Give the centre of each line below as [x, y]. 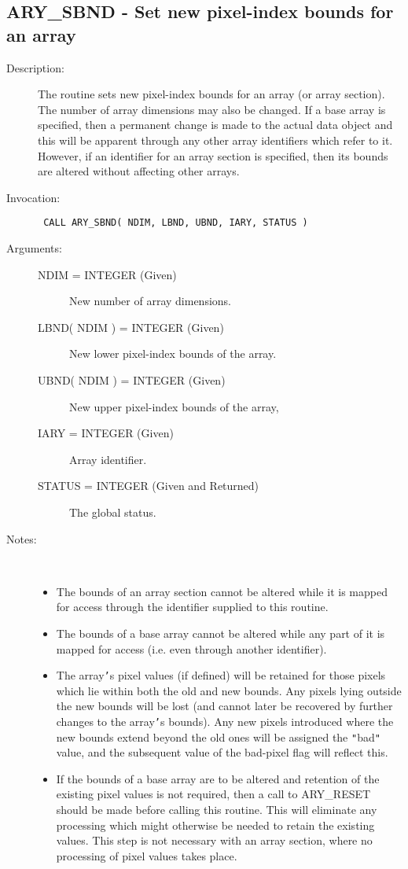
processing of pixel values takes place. [147, 855]
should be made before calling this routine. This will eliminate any [217, 810]
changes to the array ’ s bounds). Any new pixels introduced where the [225, 721]
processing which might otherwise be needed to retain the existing [215, 825]
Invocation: [33, 197]
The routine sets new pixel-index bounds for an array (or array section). [211, 94]
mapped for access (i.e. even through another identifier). [191, 648]
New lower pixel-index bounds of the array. [173, 353]
